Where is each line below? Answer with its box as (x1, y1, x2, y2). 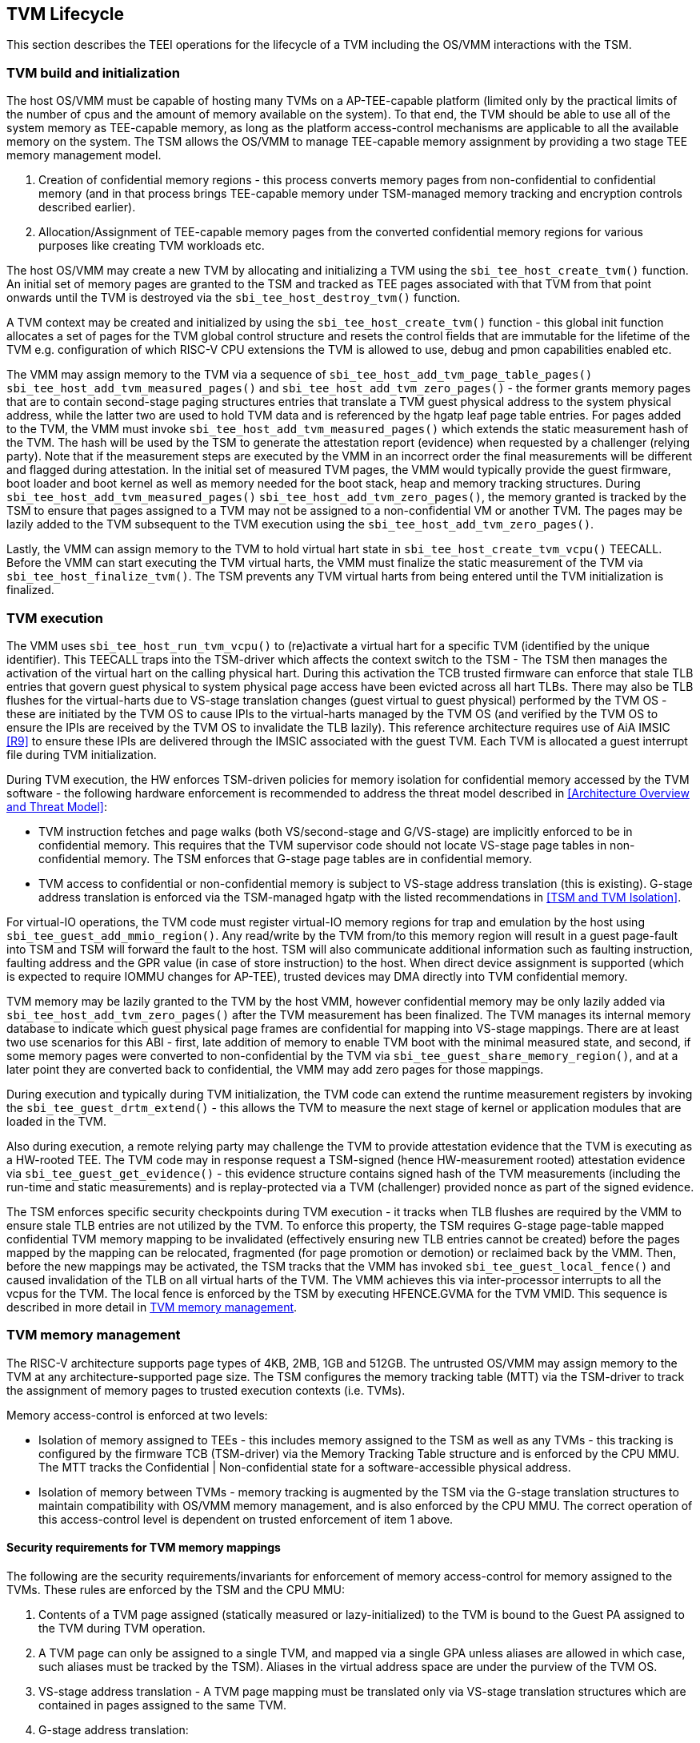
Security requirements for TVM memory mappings (6, 1540, 281, 1555)
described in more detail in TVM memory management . (6, 1299, 298, 1314)
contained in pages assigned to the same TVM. (38, 1697, 287, 1712)
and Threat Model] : (6, 799, 107, 813)
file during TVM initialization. (6, 747, 157, 761)
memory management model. (6, 148, 162, 163)
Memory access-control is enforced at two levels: (6, 1408, 268, 1422)
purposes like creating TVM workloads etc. (38, 239, 265, 253)
